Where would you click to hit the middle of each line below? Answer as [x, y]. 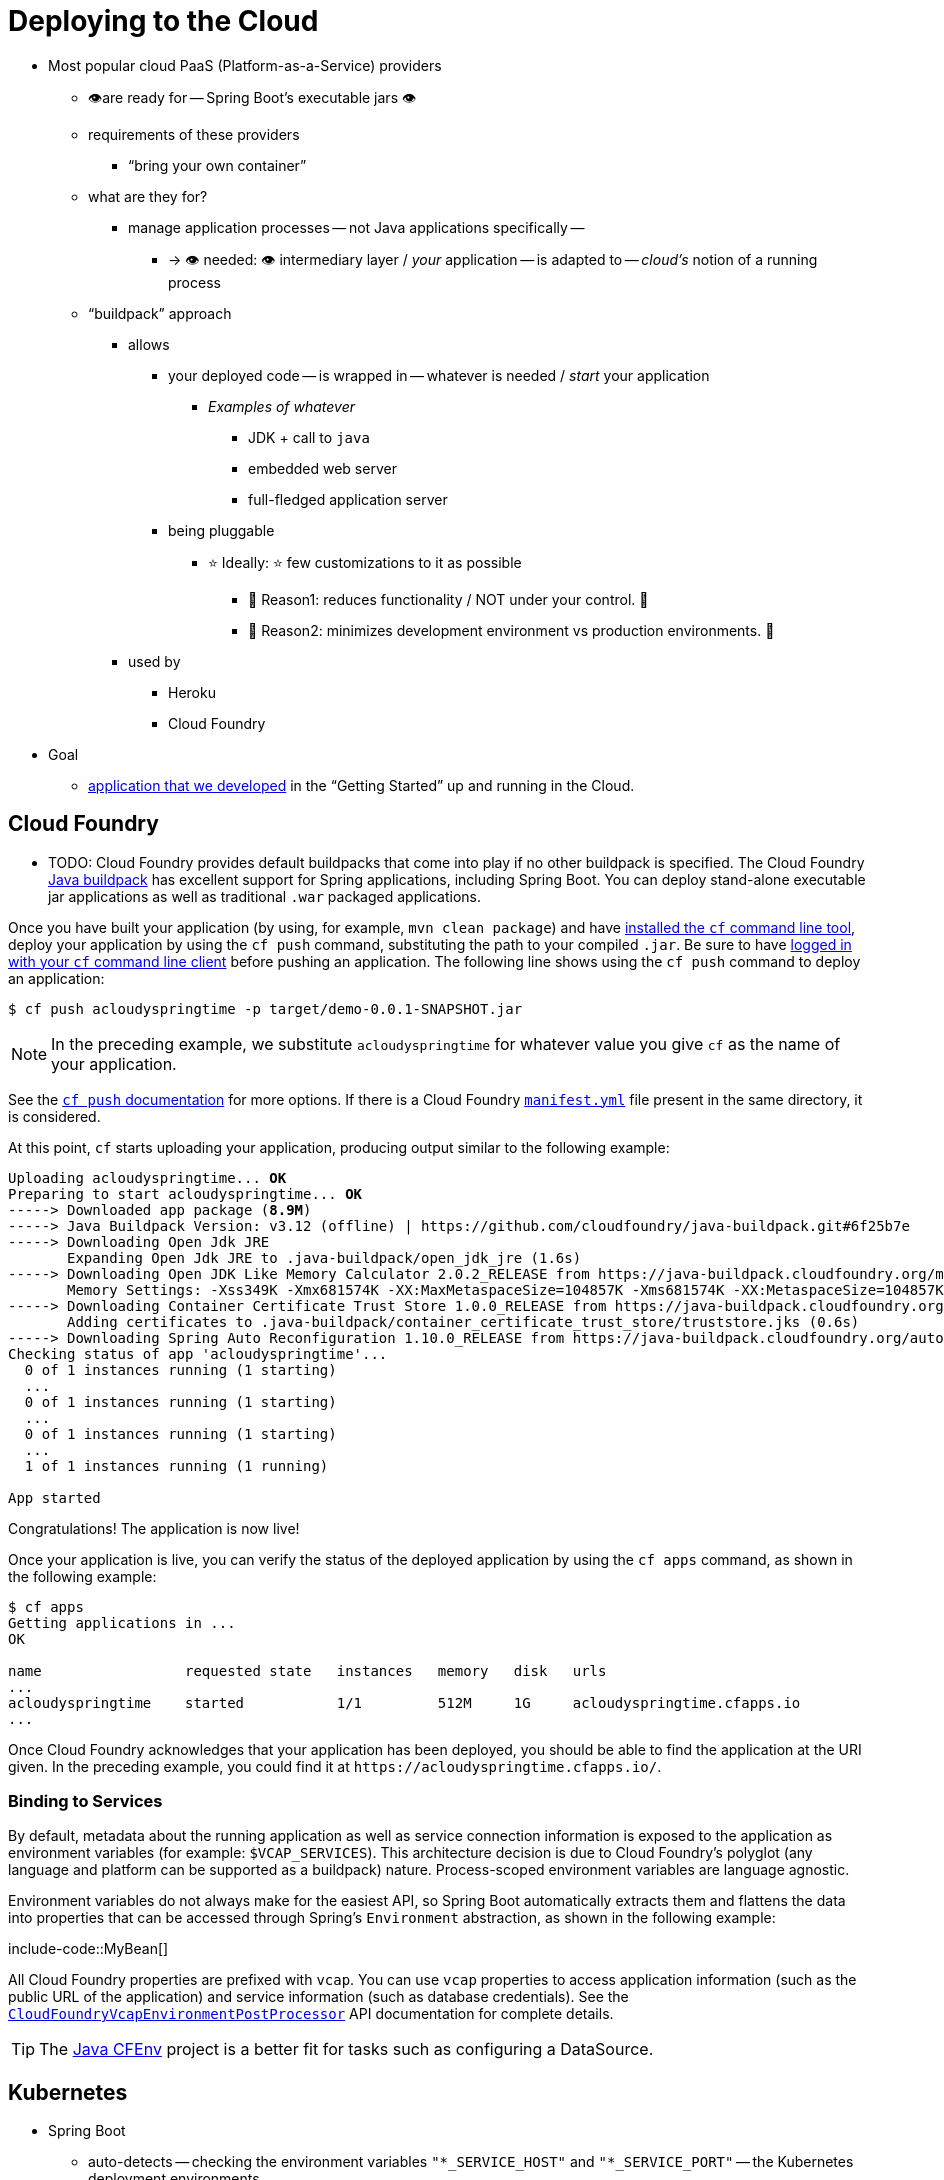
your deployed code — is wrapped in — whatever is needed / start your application [439, 375]
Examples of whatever [282, 406]
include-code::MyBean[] [88, 1949]
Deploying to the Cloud [163, 21]
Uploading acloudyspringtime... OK [147, 1177]
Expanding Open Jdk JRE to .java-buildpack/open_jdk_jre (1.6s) [324, 1257]
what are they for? [148, 196]
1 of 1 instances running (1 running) [176, 1465]
